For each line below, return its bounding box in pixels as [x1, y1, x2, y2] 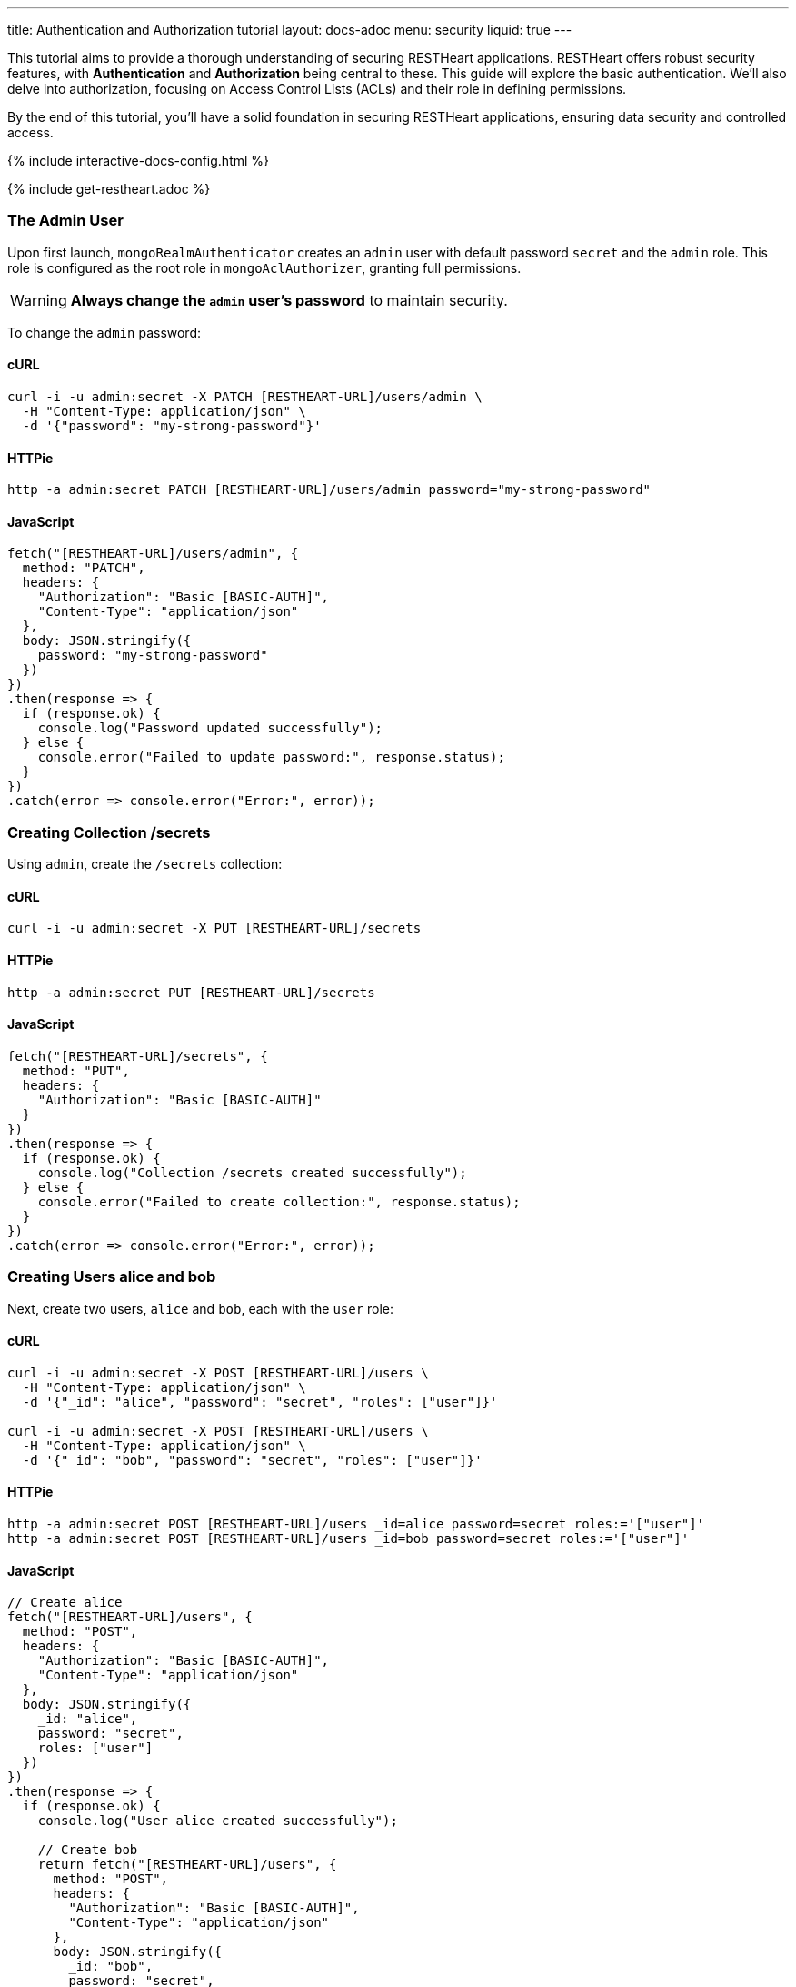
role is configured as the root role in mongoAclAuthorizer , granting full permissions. [7, 259, 522, 276]
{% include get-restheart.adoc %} [7, 181, 211, 197]
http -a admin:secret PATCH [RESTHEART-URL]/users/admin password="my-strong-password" [7, 482, 652, 498]
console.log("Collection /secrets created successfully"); [37, 1165, 467, 1180]
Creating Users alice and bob [7, 1267, 216, 1286]
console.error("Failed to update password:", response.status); [37, 750, 505, 765]
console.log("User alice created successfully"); [37, 1813, 398, 1829]
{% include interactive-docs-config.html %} [7, 153, 270, 168]
